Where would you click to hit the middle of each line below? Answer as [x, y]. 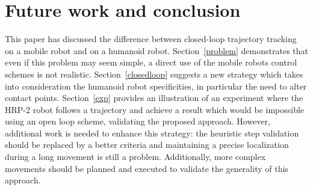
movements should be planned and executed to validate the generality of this [147, 168]
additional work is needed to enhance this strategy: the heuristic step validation [152, 133]
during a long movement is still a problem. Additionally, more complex [135, 157]
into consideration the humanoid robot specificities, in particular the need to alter [156, 86]
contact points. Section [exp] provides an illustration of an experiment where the [154, 98]
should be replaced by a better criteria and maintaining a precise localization [147, 145]
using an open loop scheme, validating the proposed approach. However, [138, 121]
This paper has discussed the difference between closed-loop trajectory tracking [151, 39]
